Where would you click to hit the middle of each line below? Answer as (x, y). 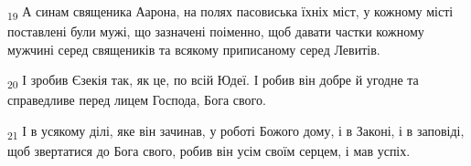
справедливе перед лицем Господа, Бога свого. (137, 100)
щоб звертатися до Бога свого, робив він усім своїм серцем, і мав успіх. (209, 151)
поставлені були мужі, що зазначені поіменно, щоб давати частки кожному (216, 31)
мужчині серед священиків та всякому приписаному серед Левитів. (194, 49)
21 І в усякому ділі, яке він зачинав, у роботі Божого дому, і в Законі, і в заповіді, (236, 132)
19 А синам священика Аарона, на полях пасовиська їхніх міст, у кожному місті (230, 12)
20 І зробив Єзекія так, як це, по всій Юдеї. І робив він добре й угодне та (213, 81)
